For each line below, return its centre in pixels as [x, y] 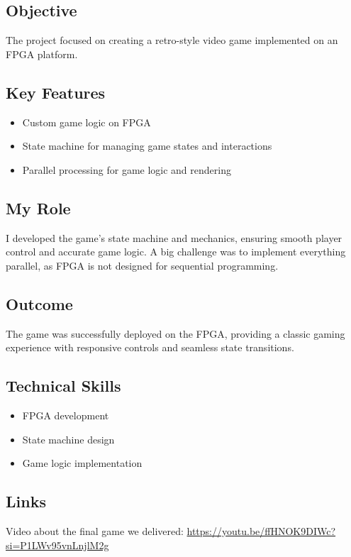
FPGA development [66, 415]
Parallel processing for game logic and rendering [127, 169]
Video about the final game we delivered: [95, 530]
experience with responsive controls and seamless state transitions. [150, 347]
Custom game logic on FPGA [87, 122]
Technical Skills [63, 386]
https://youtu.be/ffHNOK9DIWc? [261, 530]
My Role [38, 208]
